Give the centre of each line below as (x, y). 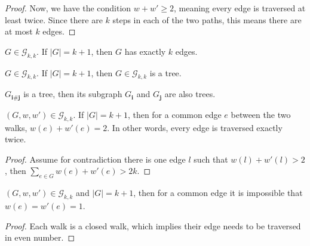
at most (19, 31)
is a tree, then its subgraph (73, 94)
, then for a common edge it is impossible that (218, 193)
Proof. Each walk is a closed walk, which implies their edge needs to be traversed (153, 225)
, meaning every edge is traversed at (240, 8)
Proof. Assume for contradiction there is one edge (95, 159)
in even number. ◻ (40, 237)
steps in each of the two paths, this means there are (207, 19)
